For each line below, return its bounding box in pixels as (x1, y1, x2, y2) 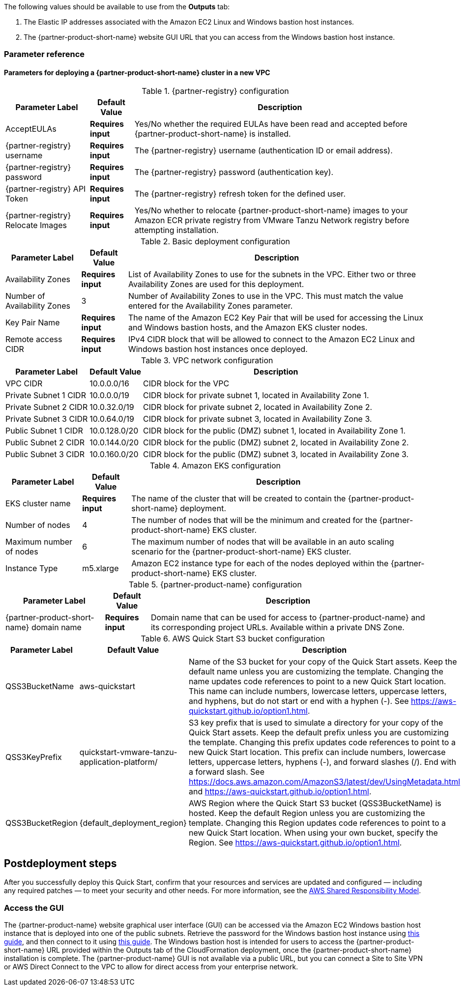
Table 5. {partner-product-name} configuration (129, 579, 302, 589)
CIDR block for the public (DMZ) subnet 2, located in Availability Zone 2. (143, 437, 409, 447)
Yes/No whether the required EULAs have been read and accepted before (134, 118, 407, 129)
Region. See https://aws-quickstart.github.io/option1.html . (188, 837, 402, 847)
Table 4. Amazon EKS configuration (149, 460, 281, 470)
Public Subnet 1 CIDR (5, 425, 83, 436)
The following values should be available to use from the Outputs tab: (4, 2, 230, 11)
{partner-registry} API (5, 183, 86, 194)
